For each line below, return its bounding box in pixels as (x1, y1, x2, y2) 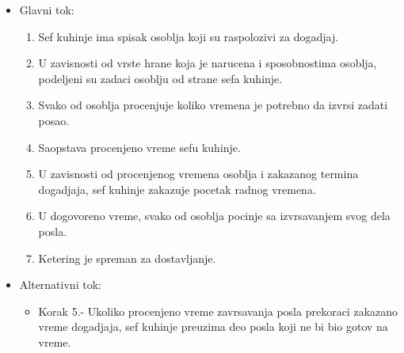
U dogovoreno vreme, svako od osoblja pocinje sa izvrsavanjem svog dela (38, 207, 391, 224)
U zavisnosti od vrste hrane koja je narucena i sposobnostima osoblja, (38, 55, 377, 71)
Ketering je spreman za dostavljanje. (38, 249, 216, 266)
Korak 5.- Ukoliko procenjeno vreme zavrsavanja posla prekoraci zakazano (38, 302, 398, 319)
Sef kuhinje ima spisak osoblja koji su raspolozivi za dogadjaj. (38, 28, 339, 44)
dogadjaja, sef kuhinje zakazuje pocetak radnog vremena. (38, 180, 316, 197)
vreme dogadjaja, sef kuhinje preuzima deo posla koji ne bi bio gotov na (38, 318, 388, 335)
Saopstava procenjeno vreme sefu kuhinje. (38, 139, 241, 155)
